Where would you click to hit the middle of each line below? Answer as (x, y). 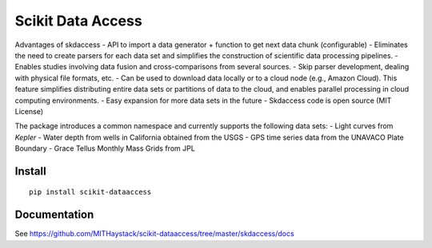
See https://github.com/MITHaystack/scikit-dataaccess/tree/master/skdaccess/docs (155, 234)
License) (29, 111)
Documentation (54, 215)
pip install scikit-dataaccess (90, 192)
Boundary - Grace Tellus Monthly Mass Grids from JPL (105, 148)
